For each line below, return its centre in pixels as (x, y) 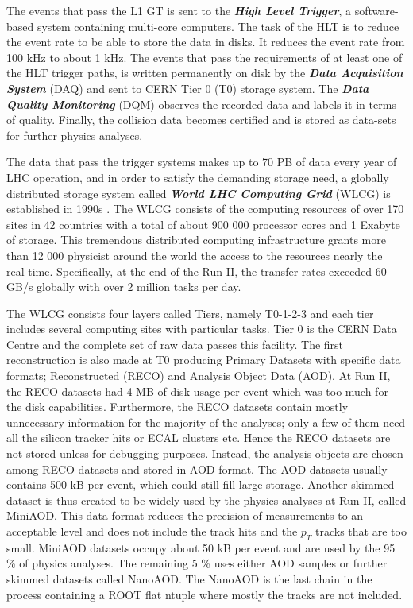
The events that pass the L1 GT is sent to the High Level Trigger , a (179, 10)
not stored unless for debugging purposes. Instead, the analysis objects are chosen (205, 453)
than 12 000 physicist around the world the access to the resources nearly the (195, 255)
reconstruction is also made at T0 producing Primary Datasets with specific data (204, 360)
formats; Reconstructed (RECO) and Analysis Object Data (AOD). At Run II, (199, 376)
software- (376, 10)
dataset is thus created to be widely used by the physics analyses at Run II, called (206, 500)
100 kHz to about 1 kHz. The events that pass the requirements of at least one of (205, 57)
